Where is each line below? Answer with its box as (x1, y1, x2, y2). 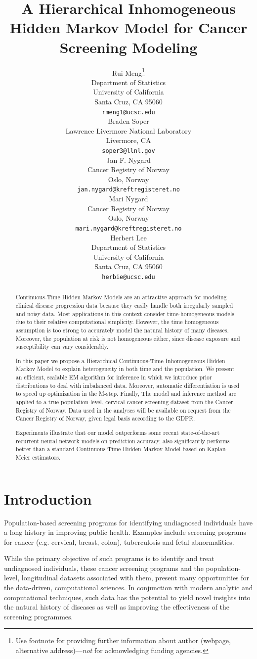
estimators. (32, 453, 61, 461)
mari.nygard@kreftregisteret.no (75, 225, 182, 232)
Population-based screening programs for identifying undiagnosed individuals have (4, 517, 253, 527)
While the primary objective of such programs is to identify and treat (4, 553, 214, 564)
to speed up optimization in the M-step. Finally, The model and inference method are (15, 389, 237, 398)
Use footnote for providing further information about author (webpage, (15, 635, 231, 646)
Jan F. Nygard (106, 154, 151, 165)
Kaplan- (207, 445, 228, 453)
